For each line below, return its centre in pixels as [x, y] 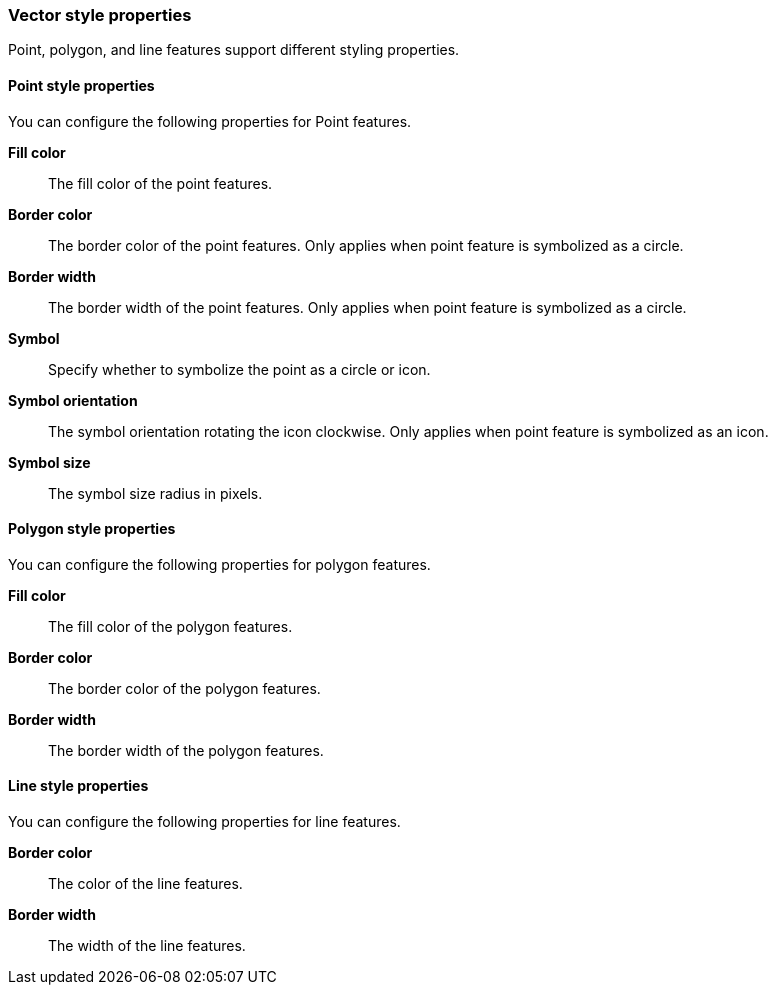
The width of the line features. [147, 946]
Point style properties [81, 85]
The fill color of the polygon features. [170, 626]
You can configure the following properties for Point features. [210, 121]
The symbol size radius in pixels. [155, 493]
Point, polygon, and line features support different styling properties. [234, 50]
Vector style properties [100, 15]
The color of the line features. [145, 884]
